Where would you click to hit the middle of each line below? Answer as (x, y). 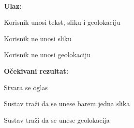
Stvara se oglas (26, 87)
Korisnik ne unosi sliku (38, 38)
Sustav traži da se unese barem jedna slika (67, 104)
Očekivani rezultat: (36, 71)
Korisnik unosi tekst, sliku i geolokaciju (62, 22)
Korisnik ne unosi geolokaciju (47, 55)
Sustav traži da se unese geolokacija (57, 120)
